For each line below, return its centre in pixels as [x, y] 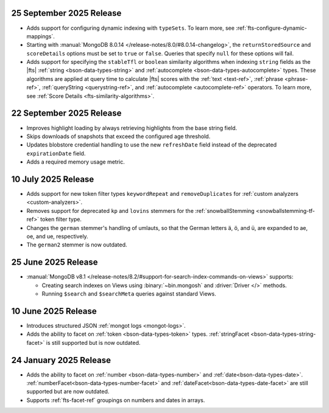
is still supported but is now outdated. [93, 342]
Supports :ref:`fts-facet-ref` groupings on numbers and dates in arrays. [116, 400]
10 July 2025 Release [53, 179]
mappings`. [41, 36]
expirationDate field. [56, 153]
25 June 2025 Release [55, 262]
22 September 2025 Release [66, 113]
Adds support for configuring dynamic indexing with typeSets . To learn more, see [130, 28]
